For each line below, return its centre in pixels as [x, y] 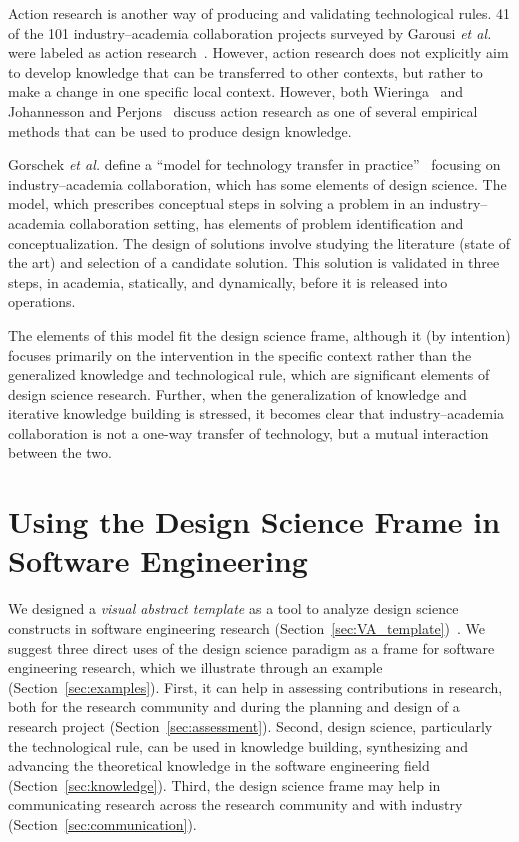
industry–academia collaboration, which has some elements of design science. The [257, 183]
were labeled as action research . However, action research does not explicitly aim [258, 52]
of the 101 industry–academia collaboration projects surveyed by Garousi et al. [250, 32]
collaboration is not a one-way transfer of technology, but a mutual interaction [248, 432]
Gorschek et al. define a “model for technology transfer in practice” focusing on [254, 164]
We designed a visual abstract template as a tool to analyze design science [233, 608]
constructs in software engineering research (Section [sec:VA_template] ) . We [246, 627]
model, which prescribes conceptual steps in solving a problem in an [216, 203]
